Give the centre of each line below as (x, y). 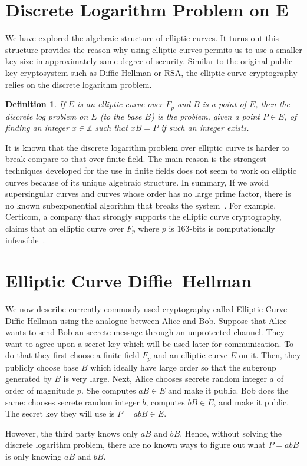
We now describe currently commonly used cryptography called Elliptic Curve (146, 309)
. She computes (108, 390)
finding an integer (37, 128)
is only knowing (34, 456)
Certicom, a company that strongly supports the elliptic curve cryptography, (143, 217)
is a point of (224, 104)
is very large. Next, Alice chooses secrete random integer (165, 379)
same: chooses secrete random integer (72, 401)
